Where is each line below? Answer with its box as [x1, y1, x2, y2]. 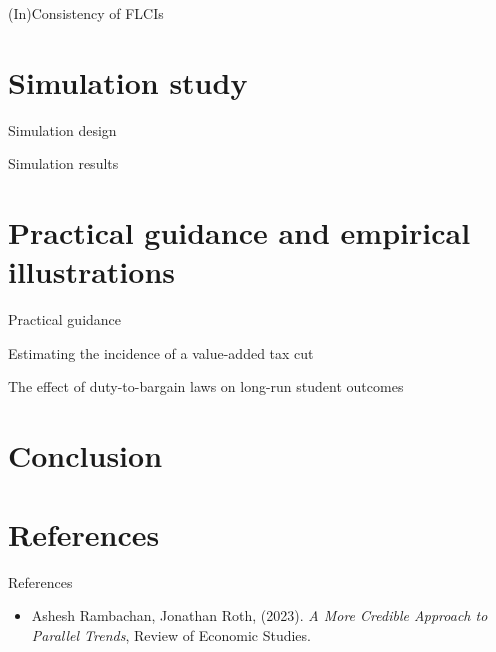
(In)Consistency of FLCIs [8, 3, 164, 23]
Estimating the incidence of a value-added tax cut [8, 342, 314, 363]
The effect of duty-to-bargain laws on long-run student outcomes [8, 376, 404, 397]
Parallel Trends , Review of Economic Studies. [31, 624, 311, 645]
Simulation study [8, 61, 248, 102]
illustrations [8, 251, 175, 292]
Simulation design [8, 119, 117, 140]
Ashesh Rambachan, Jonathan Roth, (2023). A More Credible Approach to [31, 605, 488, 626]
